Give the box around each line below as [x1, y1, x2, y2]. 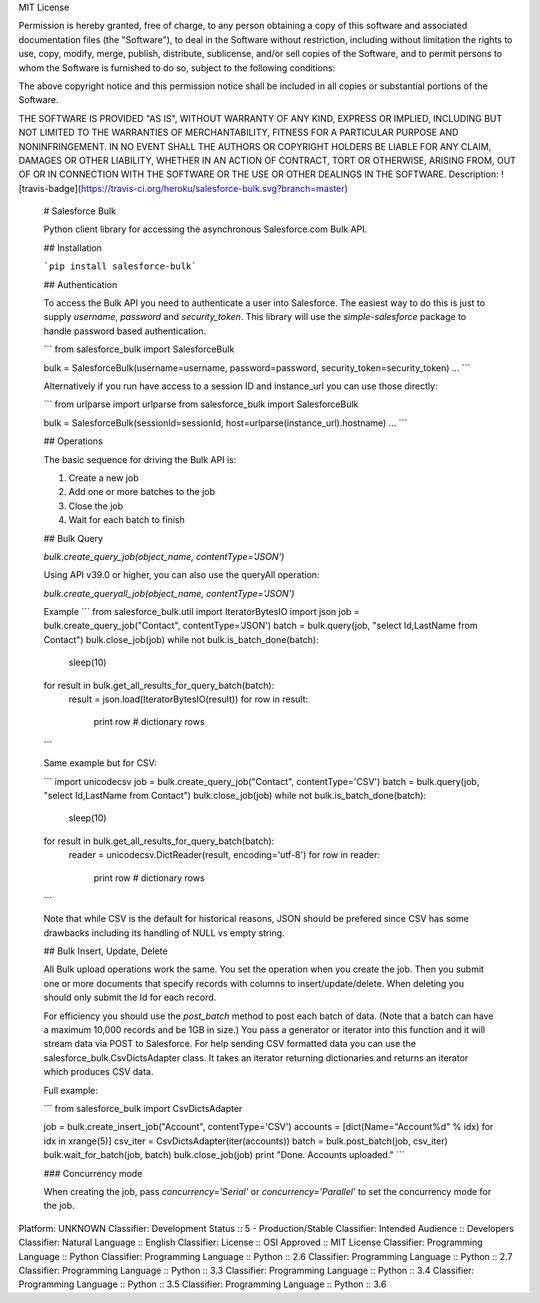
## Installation [43, 241, 102, 254]
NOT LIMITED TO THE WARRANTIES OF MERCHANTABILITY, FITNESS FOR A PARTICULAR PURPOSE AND [18, 126, 459, 139]
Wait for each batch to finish [68, 514, 185, 526]
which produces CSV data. [43, 1066, 154, 1078]
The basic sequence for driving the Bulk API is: [43, 453, 237, 465]
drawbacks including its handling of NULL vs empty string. [43, 926, 285, 939]
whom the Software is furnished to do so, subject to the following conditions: [18, 61, 336, 74]
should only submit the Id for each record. [43, 991, 217, 1004]
